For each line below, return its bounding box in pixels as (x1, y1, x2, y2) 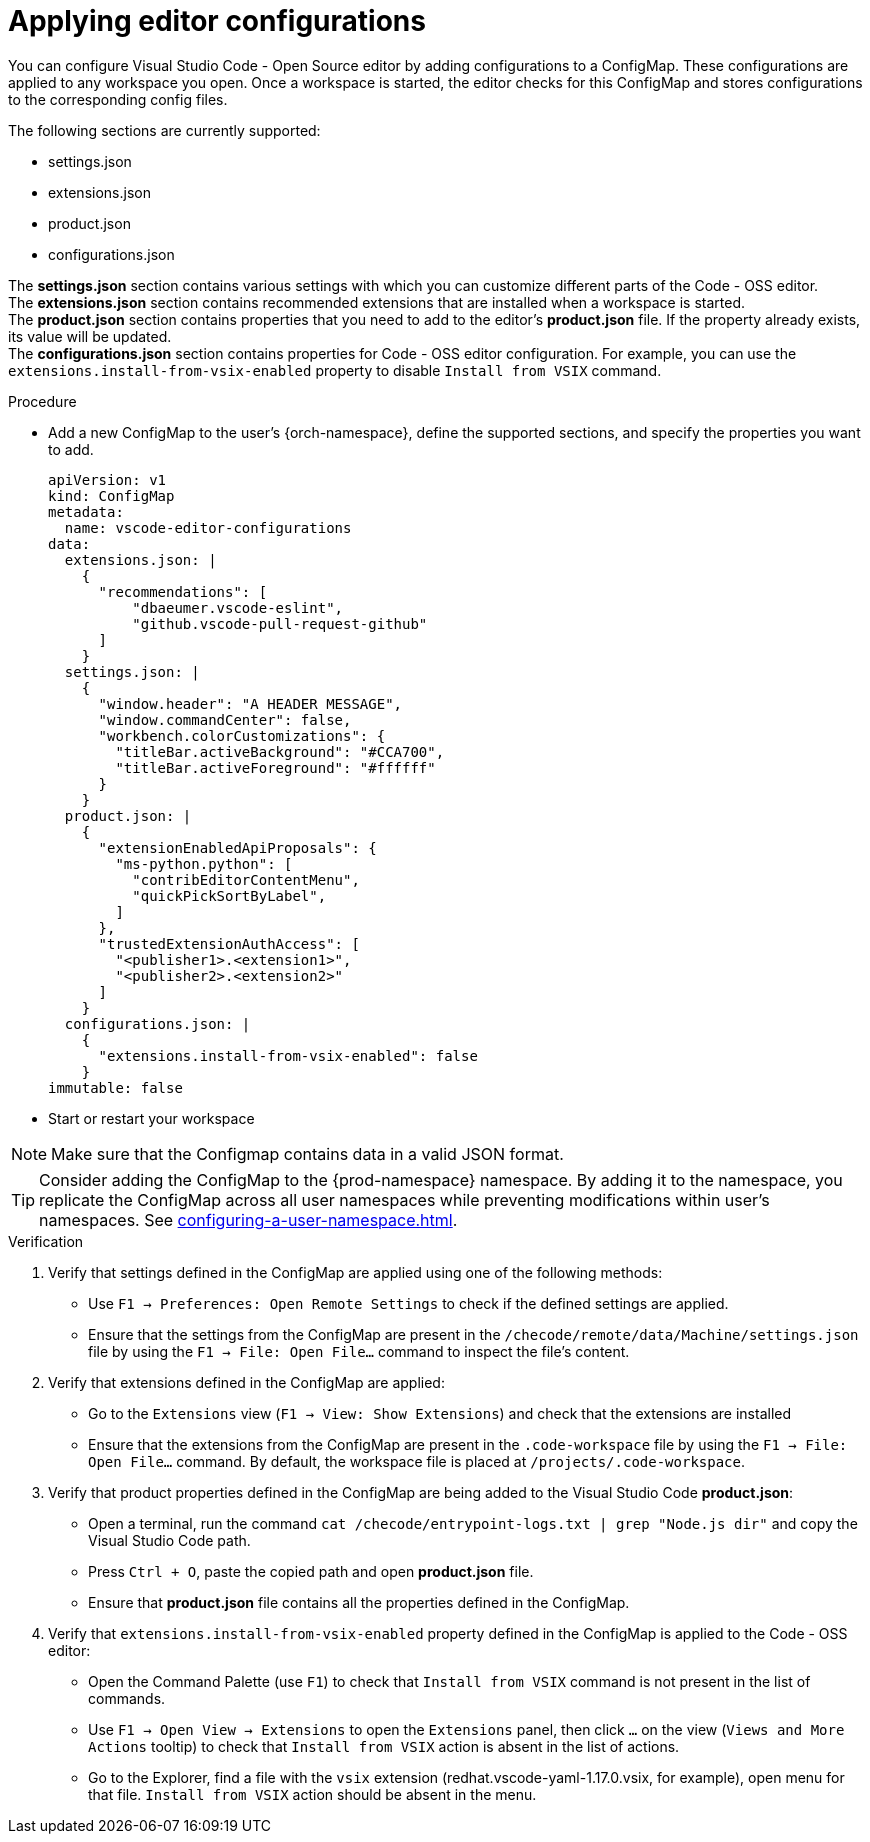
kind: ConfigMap (48, 487, 175, 504)
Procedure (8, 392, 77, 410)
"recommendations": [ (98, 583, 268, 600)
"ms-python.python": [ (115, 855, 293, 872)
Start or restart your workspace (48, 1109, 255, 1127)
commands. (88, 1689, 166, 1707)
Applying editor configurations (8, 4, 426, 38)
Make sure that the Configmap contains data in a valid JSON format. (51, 1143, 564, 1164)
